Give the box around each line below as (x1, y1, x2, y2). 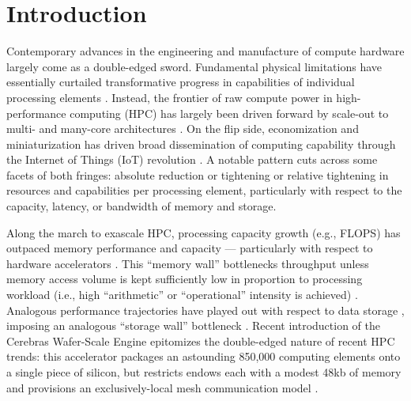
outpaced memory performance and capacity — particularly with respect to (6, 240, 373, 256)
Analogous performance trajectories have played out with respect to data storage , (6, 301, 405, 318)
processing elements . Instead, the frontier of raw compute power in (6, 89, 333, 105)
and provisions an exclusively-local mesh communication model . (6, 379, 319, 395)
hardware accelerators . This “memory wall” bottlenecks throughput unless (6, 255, 369, 271)
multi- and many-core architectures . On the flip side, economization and (6, 120, 359, 137)
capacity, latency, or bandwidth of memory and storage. (6, 198, 277, 214)
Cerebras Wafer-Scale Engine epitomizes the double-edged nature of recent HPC (6, 332, 395, 349)
